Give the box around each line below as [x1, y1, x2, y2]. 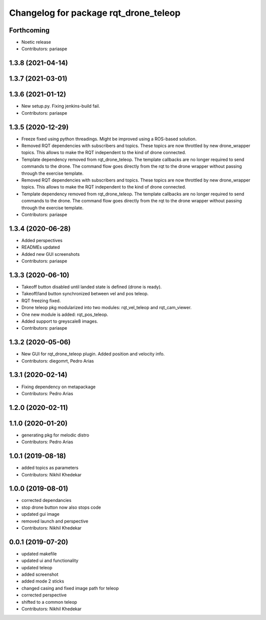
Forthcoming [9, 26, 50, 34]
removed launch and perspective [21, 518, 89, 524]
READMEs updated [21, 244, 60, 250]
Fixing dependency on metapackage [21, 384, 96, 390]
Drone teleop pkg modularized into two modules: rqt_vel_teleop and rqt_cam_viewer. [21, 305, 192, 310]
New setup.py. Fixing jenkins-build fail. [21, 103, 100, 109]
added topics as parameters [21, 465, 79, 471]
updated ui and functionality [21, 558, 79, 563]
